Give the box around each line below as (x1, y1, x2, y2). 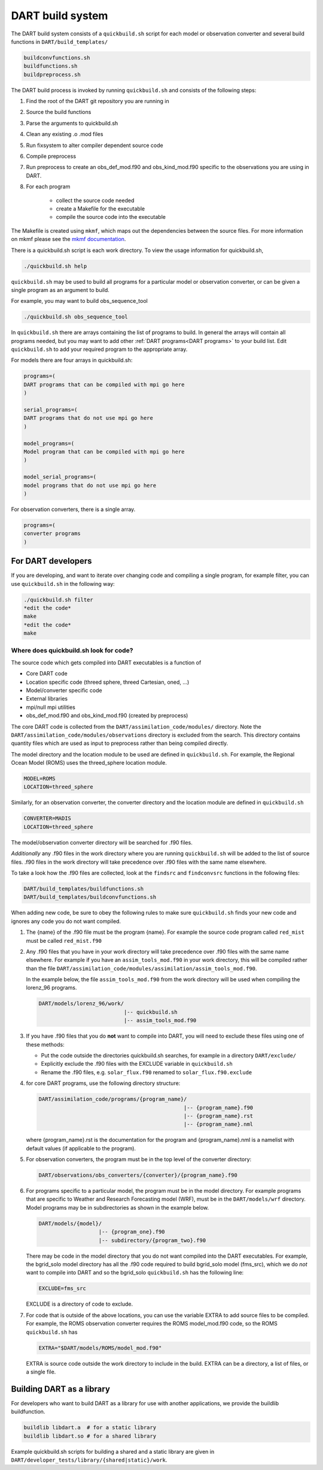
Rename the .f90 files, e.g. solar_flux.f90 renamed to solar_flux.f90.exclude (41, 1068, 252, 1076)
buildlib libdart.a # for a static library (23, 1424, 157, 1431)
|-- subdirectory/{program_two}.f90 (98, 1237, 206, 1244)
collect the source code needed (56, 197, 135, 204)
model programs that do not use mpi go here (23, 482, 157, 489)
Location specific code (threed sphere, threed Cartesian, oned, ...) (26, 678, 190, 686)
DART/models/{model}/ (38, 1220, 102, 1226)
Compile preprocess (26, 153, 77, 160)
